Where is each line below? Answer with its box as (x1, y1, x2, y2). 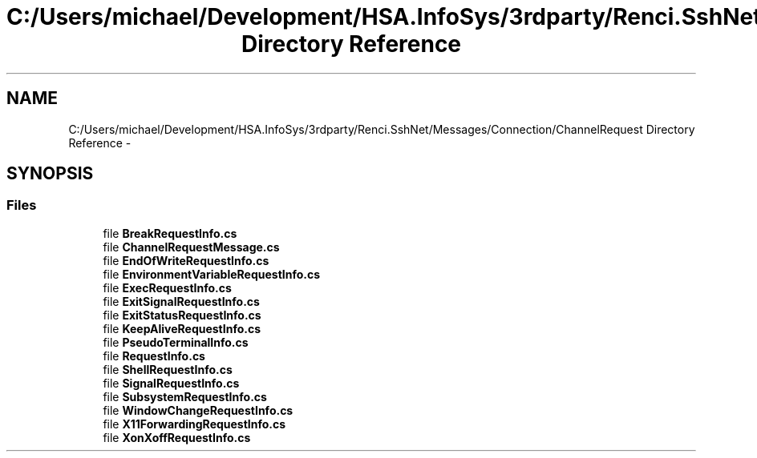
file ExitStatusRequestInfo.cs (103, 307, 261, 322)
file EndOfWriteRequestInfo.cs (103, 253, 269, 267)
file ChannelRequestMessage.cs (103, 239, 280, 254)
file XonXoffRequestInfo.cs (103, 430, 251, 444)
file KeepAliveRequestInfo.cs (103, 321, 261, 335)
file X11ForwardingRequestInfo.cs (103, 416, 286, 431)
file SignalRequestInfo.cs (103, 376, 240, 390)
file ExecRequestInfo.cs (103, 280, 232, 295)
